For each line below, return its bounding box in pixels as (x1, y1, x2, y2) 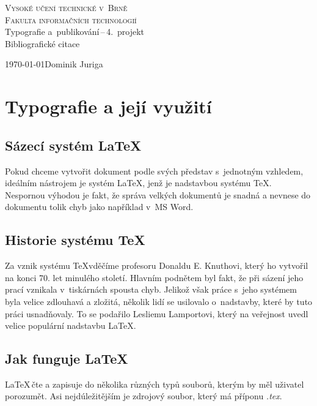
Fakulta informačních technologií (5, 13, 137, 26)
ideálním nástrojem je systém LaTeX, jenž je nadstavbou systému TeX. (5, 176, 272, 189)
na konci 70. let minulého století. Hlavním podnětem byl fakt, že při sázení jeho (5, 271, 304, 284)
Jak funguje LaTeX (5, 349, 128, 368)
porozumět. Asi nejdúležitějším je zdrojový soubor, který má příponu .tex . (5, 389, 282, 402)
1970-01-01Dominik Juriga (5, 58, 103, 70)
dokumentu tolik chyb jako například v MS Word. (5, 200, 194, 213)
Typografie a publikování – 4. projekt (5, 25, 145, 38)
